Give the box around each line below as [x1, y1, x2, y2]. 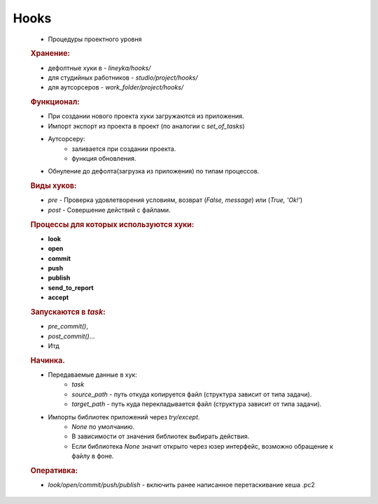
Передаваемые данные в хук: [48, 370, 138, 379]
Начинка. [30, 355, 66, 365]
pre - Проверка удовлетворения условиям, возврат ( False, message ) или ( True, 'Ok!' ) [48, 196, 303, 204]
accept [48, 294, 69, 302]
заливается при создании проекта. [71, 144, 176, 153]
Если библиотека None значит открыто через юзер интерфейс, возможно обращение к [71, 442, 334, 450]
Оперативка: [30, 466, 78, 475]
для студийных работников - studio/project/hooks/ [48, 73, 199, 82]
